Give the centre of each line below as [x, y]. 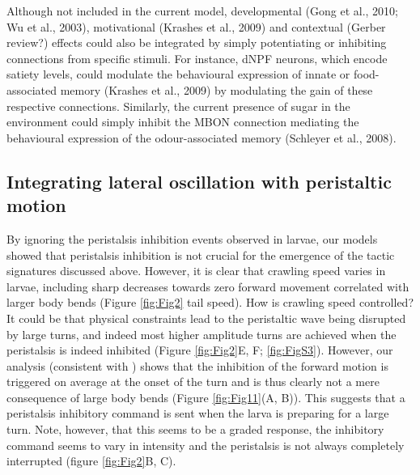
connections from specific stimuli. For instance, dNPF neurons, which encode [197, 58]
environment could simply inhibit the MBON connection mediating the [183, 122]
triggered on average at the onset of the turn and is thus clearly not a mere [193, 382]
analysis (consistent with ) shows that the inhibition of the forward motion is [197, 365]
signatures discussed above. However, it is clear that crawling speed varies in [196, 271]
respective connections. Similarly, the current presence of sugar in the [178, 106]
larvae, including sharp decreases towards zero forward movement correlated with [208, 286]
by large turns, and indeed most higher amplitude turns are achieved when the [202, 334]
